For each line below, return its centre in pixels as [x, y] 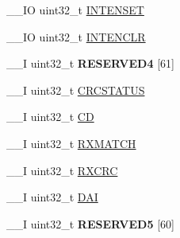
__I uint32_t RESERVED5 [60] [90, 223]
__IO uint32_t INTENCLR [76, 36]
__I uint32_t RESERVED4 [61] [90, 63]
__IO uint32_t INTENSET [75, 10]
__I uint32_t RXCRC [62, 170]
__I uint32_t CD [50, 117]
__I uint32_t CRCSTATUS [76, 90]
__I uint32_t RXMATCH [71, 143]
